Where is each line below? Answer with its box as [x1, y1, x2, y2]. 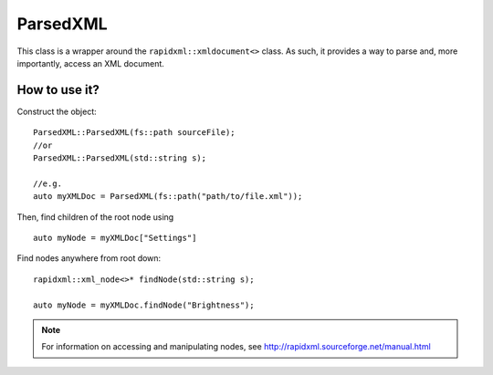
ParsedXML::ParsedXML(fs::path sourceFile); [33, 128, 236, 138]
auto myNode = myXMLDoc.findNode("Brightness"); [33, 299, 255, 310]
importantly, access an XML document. [16, 57, 164, 68]
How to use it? [16, 82, 100, 98]
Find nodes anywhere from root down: [16, 253, 162, 264]
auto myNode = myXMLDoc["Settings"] [33, 233, 197, 243]
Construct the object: [16, 106, 98, 117]
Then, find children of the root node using [16, 211, 174, 223]
